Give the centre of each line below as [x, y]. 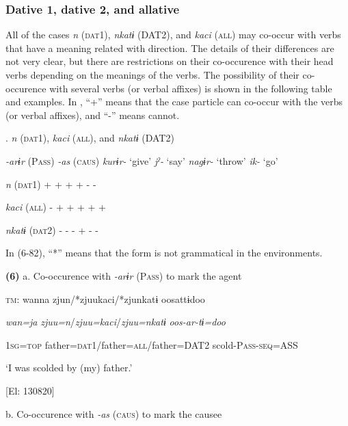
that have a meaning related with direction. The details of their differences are [170, 48]
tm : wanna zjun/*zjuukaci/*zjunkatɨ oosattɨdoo [105, 298]
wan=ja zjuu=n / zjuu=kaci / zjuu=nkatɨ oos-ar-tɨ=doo [116, 322]
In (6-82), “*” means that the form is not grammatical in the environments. [164, 253]
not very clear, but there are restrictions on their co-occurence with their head [170, 61]
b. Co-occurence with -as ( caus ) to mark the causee [114, 413]
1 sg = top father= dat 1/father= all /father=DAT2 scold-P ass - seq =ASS [152, 344]
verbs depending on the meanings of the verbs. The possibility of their [152, 75]
